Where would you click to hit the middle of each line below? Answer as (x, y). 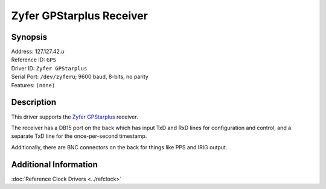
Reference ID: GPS (34, 60)
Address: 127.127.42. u (38, 52)
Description (34, 102)
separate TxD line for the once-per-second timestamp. (79, 136)
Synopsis (29, 37)
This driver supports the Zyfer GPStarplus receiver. (75, 117)
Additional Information (54, 165)
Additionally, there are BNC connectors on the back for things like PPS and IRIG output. (119, 147)
